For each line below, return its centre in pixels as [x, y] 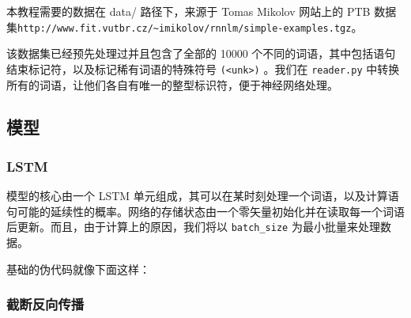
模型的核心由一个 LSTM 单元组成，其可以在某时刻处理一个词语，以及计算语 [203, 196]
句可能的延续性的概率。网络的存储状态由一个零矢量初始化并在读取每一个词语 [205, 211]
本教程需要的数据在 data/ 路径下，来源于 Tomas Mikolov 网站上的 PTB [189, 11]
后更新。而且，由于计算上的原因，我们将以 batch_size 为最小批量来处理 [193, 227]
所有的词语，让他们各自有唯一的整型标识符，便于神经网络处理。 [172, 84]
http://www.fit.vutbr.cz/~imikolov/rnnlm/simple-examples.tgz [185, 28]
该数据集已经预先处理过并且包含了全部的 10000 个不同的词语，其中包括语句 [201, 53]
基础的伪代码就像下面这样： [78, 269]
